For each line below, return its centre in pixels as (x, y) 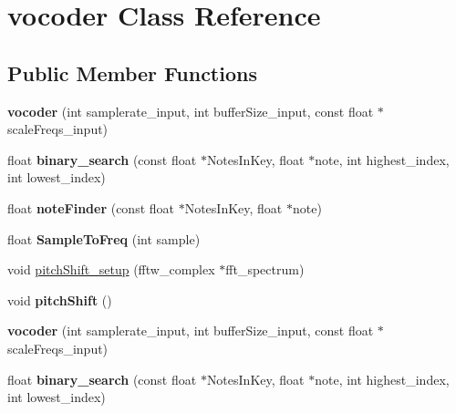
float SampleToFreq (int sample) (104, 238)
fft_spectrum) (265, 269)
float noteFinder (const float (91, 207)
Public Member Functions (132, 72)
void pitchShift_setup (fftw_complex (111, 269)
